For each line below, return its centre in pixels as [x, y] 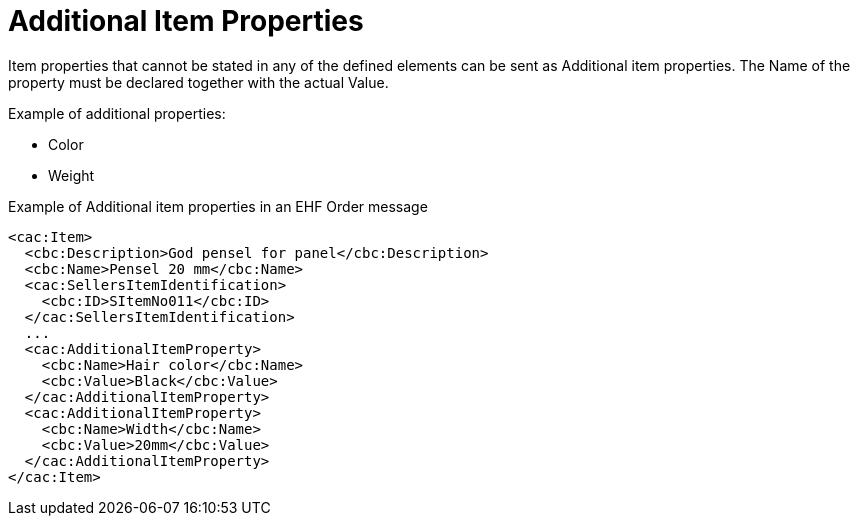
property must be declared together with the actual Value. [198, 82]
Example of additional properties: [117, 113]
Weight [71, 175]
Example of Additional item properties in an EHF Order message [218, 206]
